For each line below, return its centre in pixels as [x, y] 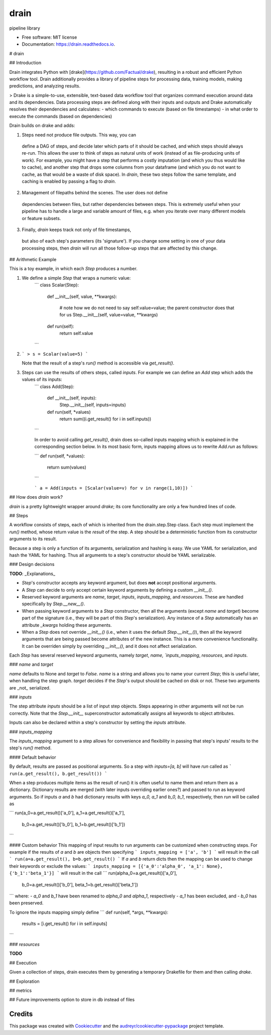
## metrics [21, 990]
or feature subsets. [41, 218]
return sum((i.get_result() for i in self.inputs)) [105, 419]
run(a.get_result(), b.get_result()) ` [58, 774]
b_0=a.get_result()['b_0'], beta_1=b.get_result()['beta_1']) [80, 884]
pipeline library [25, 28]
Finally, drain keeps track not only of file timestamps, [77, 229]
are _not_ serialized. [30, 687]
